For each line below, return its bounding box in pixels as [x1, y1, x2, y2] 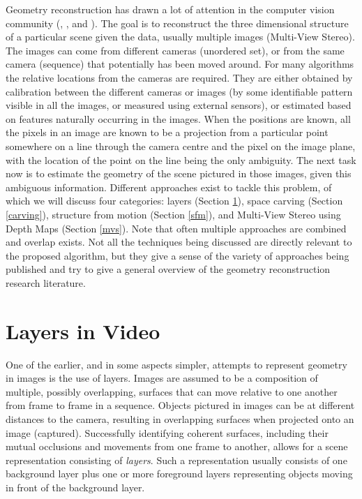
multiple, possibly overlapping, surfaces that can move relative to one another [6, 384, 338, 399]
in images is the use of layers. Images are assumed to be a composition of [6, 371, 318, 385]
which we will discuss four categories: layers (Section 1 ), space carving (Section [6, 193, 343, 208]
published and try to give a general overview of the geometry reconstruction [6, 262, 331, 276]
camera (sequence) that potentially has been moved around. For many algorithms [6, 57, 354, 71]
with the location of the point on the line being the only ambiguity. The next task [6, 152, 356, 167]
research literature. [6, 275, 86, 290]
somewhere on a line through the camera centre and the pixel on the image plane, [6, 138, 356, 153]
